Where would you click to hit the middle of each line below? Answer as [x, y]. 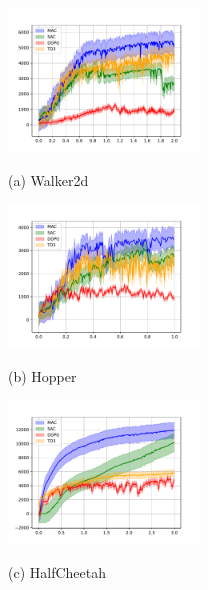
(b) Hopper [42, 375]
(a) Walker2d [48, 179]
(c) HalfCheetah [57, 571]
